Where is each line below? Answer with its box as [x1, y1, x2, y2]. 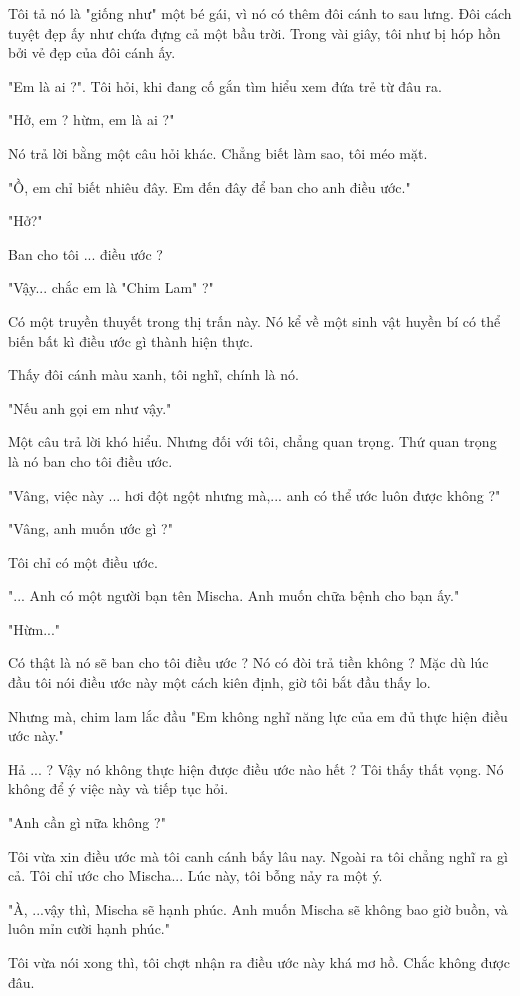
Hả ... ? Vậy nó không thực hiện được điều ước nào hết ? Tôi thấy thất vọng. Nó [8, 758, 504, 779]
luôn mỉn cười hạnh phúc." [8, 918, 170, 939]
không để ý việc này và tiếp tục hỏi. [8, 778, 229, 799]
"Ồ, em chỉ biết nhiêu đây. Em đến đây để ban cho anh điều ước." [8, 176, 411, 197]
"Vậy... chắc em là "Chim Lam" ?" [8, 277, 214, 298]
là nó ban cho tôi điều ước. [8, 450, 173, 471]
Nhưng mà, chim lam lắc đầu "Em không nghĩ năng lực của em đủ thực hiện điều [8, 705, 508, 726]
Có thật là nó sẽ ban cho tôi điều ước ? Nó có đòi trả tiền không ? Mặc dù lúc [8, 652, 489, 673]
